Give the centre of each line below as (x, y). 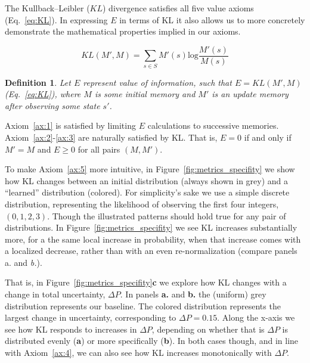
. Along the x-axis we (256, 317)
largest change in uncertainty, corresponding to (91, 317)
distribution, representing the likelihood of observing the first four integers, (142, 204)
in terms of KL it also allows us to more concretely (212, 19)
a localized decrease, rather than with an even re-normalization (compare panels (151, 251)
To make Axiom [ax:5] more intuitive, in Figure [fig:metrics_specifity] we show (150, 169)
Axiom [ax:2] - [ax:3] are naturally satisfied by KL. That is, (111, 137)
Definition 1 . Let (38, 82)
